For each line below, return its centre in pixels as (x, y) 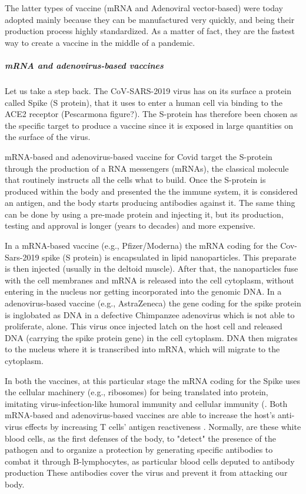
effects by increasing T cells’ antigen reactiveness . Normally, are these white (163, 426)
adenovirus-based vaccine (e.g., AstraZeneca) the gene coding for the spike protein (153, 303)
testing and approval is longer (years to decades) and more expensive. (130, 226)
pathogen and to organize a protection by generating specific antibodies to (139, 450)
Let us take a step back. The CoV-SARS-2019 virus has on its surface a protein (148, 90)
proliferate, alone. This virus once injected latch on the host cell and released (144, 326)
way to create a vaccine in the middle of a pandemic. (100, 42)
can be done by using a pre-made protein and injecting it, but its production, (144, 214)
